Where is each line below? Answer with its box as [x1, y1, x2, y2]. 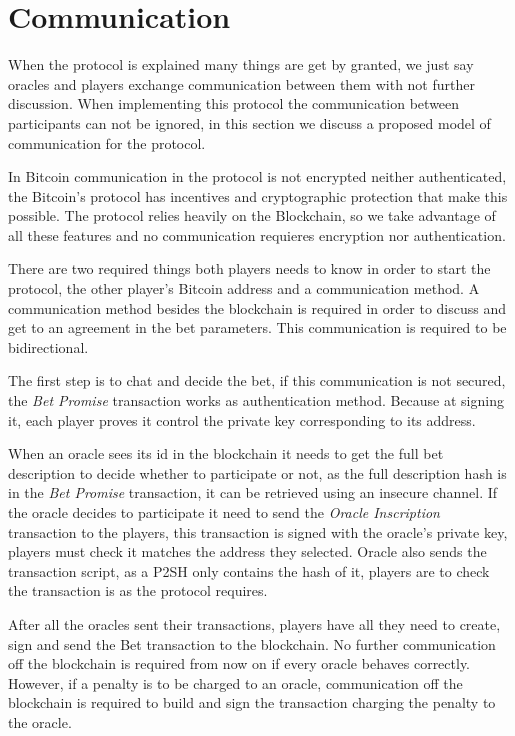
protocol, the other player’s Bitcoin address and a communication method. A [8, 278, 480, 299]
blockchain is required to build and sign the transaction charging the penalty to [8, 692, 496, 713]
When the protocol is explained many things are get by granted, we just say [8, 54, 474, 75]
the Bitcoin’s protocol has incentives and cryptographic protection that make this [8, 185, 508, 206]
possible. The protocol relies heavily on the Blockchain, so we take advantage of [8, 205, 496, 226]
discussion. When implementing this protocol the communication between [8, 93, 460, 114]
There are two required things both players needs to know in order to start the [8, 258, 491, 279]
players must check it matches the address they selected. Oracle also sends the [8, 541, 487, 562]
